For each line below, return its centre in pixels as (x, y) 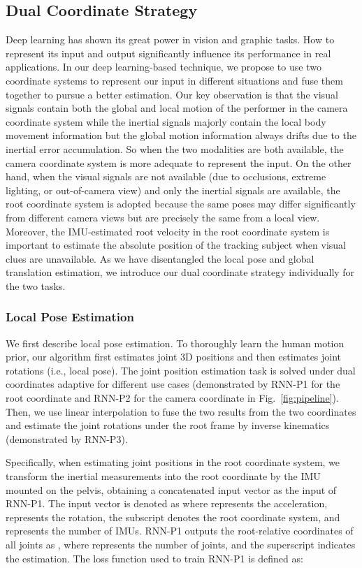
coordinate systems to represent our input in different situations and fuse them (174, 80)
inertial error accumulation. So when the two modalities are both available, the (175, 148)
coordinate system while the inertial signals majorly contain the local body (166, 121)
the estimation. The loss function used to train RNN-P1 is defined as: (154, 558)
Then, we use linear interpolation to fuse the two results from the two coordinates (181, 411)
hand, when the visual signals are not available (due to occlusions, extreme (166, 176)
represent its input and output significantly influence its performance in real (168, 53)
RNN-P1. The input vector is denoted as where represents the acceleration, (167, 503)
